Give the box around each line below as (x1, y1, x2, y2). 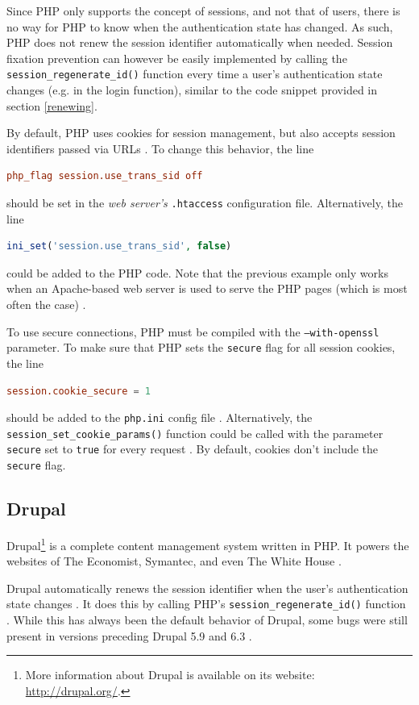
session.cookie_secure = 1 (6, 385, 151, 397)
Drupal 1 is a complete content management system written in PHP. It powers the (6, 534, 409, 553)
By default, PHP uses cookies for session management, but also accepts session (6, 124, 396, 141)
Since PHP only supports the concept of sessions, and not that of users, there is (6, 2, 400, 19)
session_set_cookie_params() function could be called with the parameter (6, 424, 384, 441)
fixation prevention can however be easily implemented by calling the (6, 49, 347, 66)
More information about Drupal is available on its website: (25, 666, 315, 683)
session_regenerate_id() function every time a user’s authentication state (6, 65, 383, 82)
